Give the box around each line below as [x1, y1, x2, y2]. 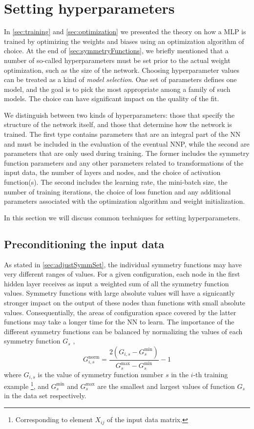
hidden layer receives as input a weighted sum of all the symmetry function [4, 278, 229, 288]
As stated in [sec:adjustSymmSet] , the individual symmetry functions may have [4, 259, 242, 269]
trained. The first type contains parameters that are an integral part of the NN [4, 129, 241, 139]
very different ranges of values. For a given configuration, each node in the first [4, 269, 240, 279]
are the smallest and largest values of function [97, 381, 235, 391]
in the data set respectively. [4, 390, 86, 401]
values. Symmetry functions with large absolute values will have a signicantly [4, 288, 235, 298]
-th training [193, 369, 228, 379]
